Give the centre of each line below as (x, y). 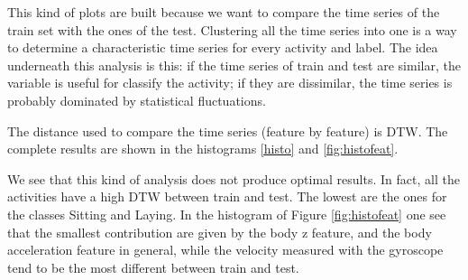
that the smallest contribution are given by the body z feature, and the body (220, 232)
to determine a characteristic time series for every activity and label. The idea (223, 47)
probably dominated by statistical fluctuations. (137, 100)
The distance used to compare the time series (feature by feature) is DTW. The (228, 131)
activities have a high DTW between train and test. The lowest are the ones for (227, 196)
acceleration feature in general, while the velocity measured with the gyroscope (225, 250)
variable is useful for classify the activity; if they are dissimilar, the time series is (230, 83)
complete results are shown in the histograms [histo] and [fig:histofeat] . (203, 149)
